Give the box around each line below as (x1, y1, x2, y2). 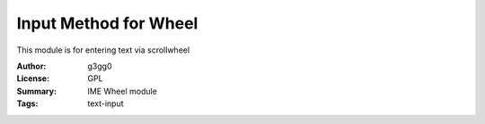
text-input (87, 98, 125, 109)
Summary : (16, 86, 57, 96)
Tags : (16, 98, 39, 109)
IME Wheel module (87, 86, 157, 96)
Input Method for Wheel (16, 13, 198, 33)
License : (16, 73, 49, 84)
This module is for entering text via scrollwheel (16, 45, 190, 55)
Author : (16, 61, 47, 71)
